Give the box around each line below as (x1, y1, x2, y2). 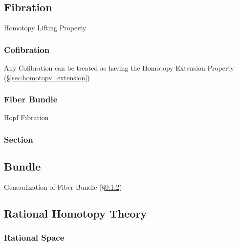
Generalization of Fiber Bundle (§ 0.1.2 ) (4, 182, 122, 192)
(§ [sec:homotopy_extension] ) (4, 72, 90, 82)
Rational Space (4, 231, 65, 244)
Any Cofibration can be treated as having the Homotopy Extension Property (4, 63, 234, 73)
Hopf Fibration (4, 112, 49, 123)
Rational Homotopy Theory (4, 206, 147, 221)
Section (4, 133, 33, 145)
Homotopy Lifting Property (4, 23, 87, 33)
